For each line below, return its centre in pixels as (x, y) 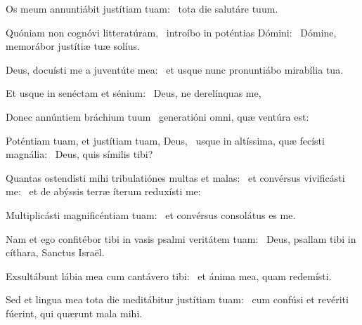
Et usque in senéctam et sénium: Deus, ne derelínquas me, (134, 93)
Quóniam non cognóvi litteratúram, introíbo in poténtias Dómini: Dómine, (171, 32)
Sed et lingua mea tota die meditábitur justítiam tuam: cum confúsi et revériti (177, 299)
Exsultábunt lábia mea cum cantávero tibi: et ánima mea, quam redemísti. (169, 276)
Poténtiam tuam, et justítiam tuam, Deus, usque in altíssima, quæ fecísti (165, 140)
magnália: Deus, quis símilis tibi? (79, 154)
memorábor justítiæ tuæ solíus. (73, 46)
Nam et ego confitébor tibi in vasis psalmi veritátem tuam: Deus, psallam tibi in (181, 238)
